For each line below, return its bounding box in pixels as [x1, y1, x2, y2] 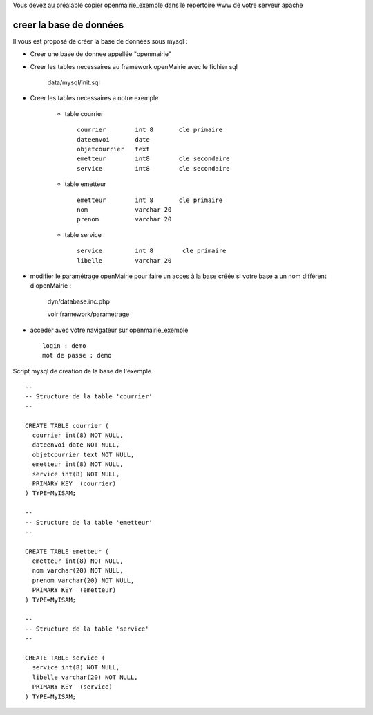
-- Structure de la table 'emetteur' [25, 519, 153, 526]
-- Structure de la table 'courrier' [25, 393, 153, 400]
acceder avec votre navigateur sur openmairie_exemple [30, 326, 189, 334]
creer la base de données [12, 19, 124, 30]
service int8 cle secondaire [77, 165, 231, 172]
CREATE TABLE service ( [25, 654, 106, 662]
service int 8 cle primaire [77, 247, 227, 255]
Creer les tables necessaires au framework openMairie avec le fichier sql [30, 62, 238, 71]
